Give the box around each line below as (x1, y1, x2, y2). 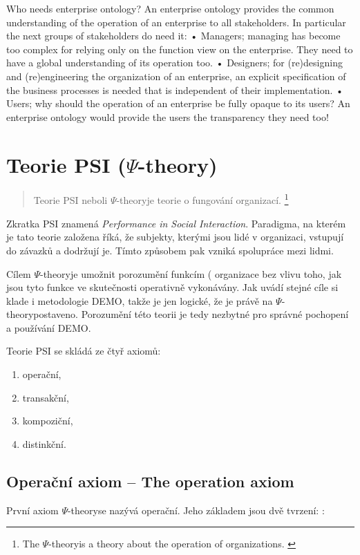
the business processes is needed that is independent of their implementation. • (6, 82, 343, 97)
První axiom (6, 502, 59, 517)
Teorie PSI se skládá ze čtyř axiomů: (6, 344, 161, 358)
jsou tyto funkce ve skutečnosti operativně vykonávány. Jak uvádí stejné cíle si (6, 280, 339, 294)
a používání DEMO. (6, 320, 91, 335)
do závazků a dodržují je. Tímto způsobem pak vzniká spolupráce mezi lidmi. (6, 243, 334, 257)
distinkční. (22, 436, 66, 451)
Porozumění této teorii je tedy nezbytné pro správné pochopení (81, 307, 349, 321)
